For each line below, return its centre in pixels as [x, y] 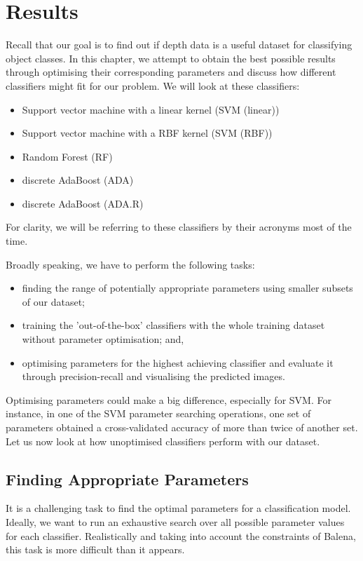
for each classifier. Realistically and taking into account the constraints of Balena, [181, 535]
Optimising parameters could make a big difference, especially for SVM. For [169, 399]
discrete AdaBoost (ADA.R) [83, 203]
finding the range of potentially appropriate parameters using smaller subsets [187, 288]
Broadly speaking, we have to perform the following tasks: [130, 264]
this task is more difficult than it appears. [95, 549]
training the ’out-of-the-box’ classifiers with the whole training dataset [173, 325]
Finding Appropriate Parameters [127, 479]
